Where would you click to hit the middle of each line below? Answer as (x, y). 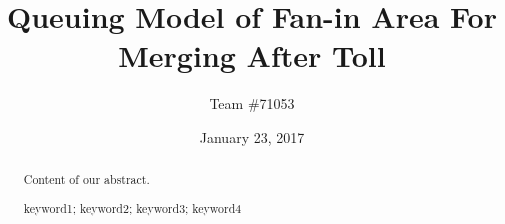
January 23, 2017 (252, 136)
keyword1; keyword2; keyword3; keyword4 (132, 207)
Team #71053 (252, 103)
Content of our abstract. (86, 179)
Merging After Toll (252, 55)
